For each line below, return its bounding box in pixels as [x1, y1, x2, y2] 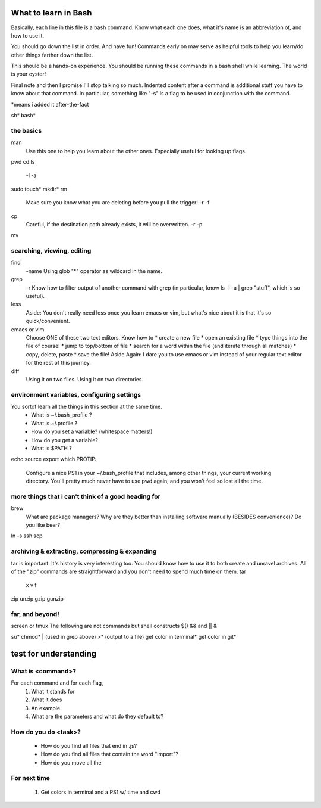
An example [31, 704, 61, 711]
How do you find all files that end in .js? [40, 742, 137, 749]
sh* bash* [11, 112, 36, 119]
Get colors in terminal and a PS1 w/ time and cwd [40, 788, 160, 795]
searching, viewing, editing [11, 247, 92, 255]
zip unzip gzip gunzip [11, 595, 64, 602]
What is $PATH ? [31, 445, 73, 452]
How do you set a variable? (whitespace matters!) [31, 428, 153, 435]
